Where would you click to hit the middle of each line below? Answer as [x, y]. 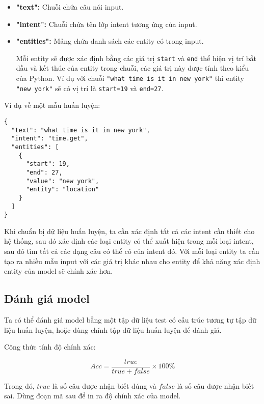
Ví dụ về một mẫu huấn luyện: [52, 105]
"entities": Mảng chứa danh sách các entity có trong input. [110, 41]
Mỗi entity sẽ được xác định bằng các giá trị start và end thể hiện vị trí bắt [136, 58]
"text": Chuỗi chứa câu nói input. [70, 7]
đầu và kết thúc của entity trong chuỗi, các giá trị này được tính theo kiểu [133, 68]
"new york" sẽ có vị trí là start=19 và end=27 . [90, 88]
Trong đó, [19, 385]
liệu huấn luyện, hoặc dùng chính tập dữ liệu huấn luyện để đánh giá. [113, 329]
